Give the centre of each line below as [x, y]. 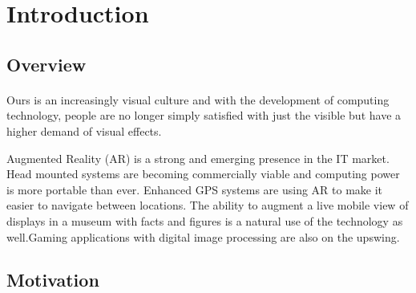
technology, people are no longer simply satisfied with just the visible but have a [204, 115]
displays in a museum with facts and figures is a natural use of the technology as [205, 220]
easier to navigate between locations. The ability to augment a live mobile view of [208, 205]
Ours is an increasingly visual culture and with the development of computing [198, 99]
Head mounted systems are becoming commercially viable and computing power [203, 174]
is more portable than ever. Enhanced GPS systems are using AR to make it [195, 189]
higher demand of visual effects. [84, 130]
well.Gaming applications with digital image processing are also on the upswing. [203, 236]
